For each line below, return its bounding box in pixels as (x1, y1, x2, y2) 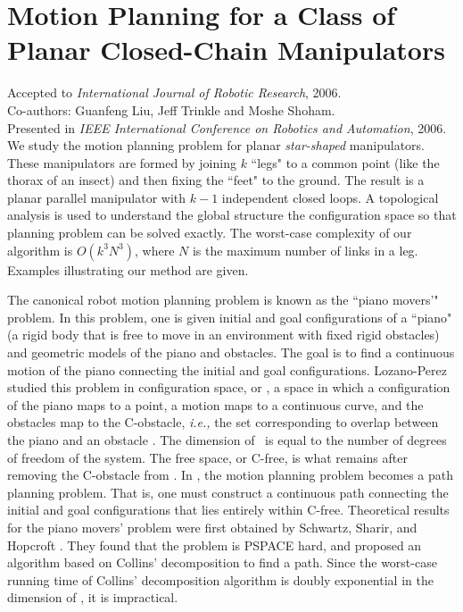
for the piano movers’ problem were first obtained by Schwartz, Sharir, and (7, 517, 418, 536)
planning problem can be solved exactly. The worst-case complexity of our (7, 223, 412, 242)
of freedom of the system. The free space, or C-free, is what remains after (7, 448, 408, 466)
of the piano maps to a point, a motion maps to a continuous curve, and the (7, 395, 424, 414)
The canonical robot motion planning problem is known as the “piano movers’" (7, 290, 439, 309)
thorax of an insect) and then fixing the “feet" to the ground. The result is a (7, 171, 425, 189)
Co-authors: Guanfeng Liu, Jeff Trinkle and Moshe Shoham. (7, 100, 335, 119)
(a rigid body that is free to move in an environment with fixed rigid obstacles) (7, 325, 440, 344)
